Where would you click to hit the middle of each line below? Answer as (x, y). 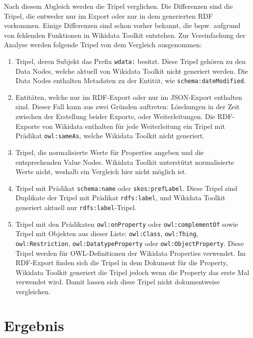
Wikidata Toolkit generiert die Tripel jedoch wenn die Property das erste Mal (132, 272)
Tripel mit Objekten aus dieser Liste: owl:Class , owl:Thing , (107, 233)
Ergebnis (34, 325)
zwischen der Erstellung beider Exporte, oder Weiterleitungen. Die (115, 116)
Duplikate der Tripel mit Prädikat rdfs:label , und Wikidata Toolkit (120, 198)
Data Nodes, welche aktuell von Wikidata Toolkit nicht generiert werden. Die (132, 71)
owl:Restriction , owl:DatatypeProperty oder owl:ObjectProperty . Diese (130, 243)
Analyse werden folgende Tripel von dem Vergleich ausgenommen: (103, 45)
